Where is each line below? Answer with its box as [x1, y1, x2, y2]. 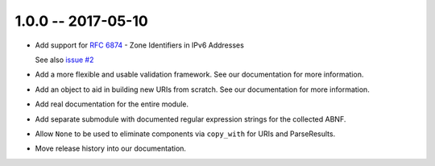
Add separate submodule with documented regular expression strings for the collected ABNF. [35, 114, 346, 124]
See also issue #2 [35, 55, 94, 64]
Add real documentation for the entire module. [35, 99, 189, 109]
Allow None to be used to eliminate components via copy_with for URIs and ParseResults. [35, 129, 336, 139]
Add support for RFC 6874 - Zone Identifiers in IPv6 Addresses [35, 40, 245, 50]
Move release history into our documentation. [35, 143, 187, 153]
